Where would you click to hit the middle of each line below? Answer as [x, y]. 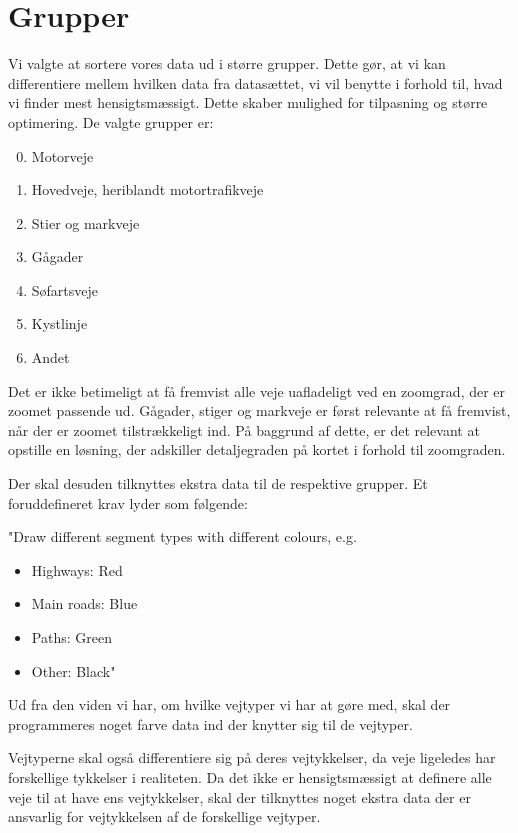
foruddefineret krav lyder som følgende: [128, 502]
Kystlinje [59, 323]
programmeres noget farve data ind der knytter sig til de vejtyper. [210, 723]
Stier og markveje [85, 222]
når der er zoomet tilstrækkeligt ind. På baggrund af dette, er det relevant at [244, 429]
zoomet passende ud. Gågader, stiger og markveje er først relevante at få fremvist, [259, 410]
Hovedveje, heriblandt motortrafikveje [147, 189]
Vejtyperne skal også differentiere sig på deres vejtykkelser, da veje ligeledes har [252, 757]
